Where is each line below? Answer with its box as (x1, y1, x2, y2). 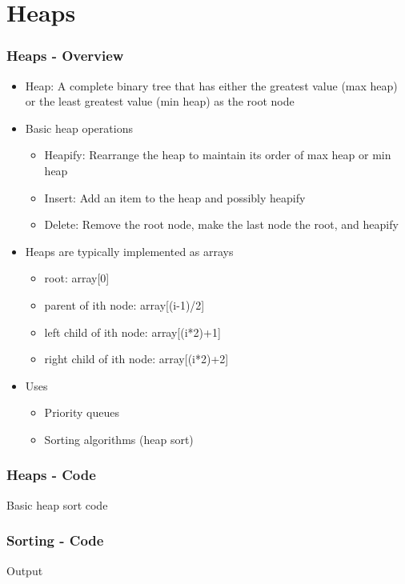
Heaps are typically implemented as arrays (25, 242, 234, 259)
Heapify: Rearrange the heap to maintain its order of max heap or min (44, 146, 391, 163)
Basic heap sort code (6, 496, 108, 513)
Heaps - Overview (6, 46, 124, 66)
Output (6, 562, 43, 578)
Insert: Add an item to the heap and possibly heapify (44, 189, 306, 206)
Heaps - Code (6, 465, 96, 485)
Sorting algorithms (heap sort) (44, 430, 194, 447)
